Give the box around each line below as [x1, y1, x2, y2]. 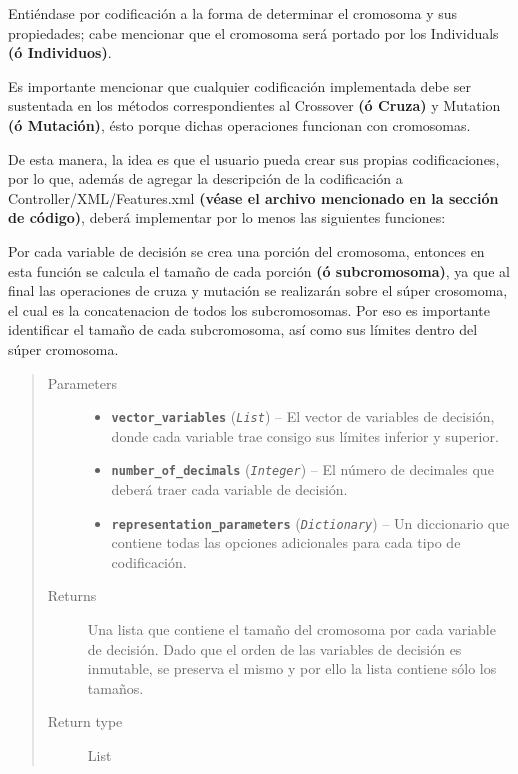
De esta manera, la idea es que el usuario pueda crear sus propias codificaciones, [8, 148, 500, 169]
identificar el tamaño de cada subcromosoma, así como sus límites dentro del [8, 319, 478, 340]
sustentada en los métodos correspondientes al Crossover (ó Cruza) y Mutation [8, 95, 501, 116]
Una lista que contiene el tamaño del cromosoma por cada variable [87, 619, 496, 640]
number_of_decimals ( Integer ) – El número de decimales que [111, 459, 494, 480]
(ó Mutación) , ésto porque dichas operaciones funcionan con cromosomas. [8, 114, 471, 135]
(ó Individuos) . [8, 42, 112, 63]
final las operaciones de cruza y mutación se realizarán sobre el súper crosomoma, [8, 280, 508, 301]
